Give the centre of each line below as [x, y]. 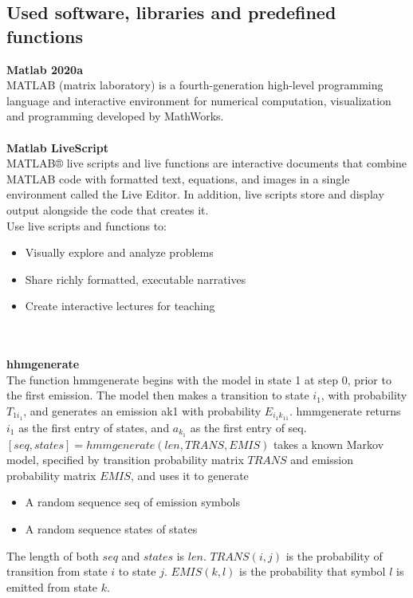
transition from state [57, 571]
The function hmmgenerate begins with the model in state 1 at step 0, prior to [199, 379]
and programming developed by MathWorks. [115, 116]
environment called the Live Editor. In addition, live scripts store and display [195, 194]
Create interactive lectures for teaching [120, 306]
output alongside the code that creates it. [108, 209]
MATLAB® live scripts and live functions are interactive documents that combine [206, 163]
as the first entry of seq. [248, 427]
